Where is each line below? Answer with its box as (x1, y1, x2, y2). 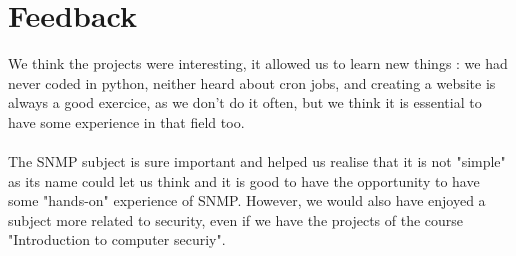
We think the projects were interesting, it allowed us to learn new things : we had (8, 53, 508, 74)
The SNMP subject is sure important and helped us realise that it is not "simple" (8, 151, 506, 172)
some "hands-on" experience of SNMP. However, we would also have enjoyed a (8, 190, 486, 211)
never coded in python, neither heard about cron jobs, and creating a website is (8, 72, 496, 93)
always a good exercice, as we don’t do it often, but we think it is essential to (8, 92, 482, 113)
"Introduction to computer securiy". (8, 229, 226, 250)
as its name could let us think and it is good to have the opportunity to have (8, 170, 480, 191)
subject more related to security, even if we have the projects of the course (8, 209, 464, 230)
